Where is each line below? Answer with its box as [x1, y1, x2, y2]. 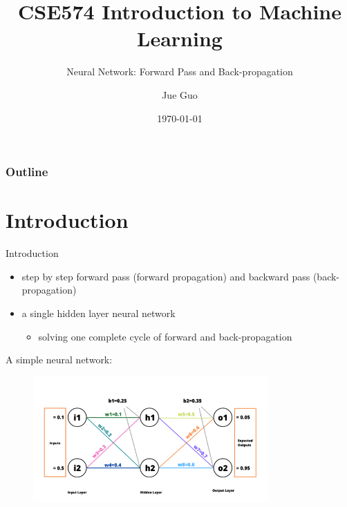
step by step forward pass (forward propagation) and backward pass [21, 269, 310, 283]
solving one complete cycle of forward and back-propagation [38, 329, 292, 343]
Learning [137, 24, 223, 52]
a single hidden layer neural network [21, 305, 176, 320]
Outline [6, 163, 48, 180]
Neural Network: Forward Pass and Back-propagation [66, 64, 293, 79]
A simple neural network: [6, 352, 113, 367]
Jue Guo [162, 87, 198, 102]
